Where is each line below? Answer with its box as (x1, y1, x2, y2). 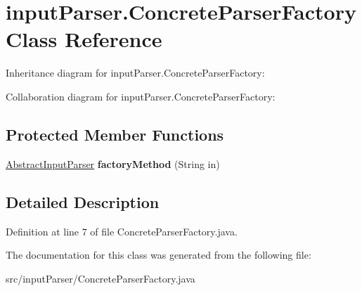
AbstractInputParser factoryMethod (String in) (6, 156, 220, 171)
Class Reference (6, 25, 162, 53)
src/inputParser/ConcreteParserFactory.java (6, 271, 195, 285)
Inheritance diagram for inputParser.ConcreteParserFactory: (6, 65, 265, 80)
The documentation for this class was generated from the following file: (6, 247, 311, 262)
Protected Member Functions (6, 123, 224, 145)
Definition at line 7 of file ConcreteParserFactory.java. (6, 224, 238, 238)
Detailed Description (6, 190, 160, 212)
